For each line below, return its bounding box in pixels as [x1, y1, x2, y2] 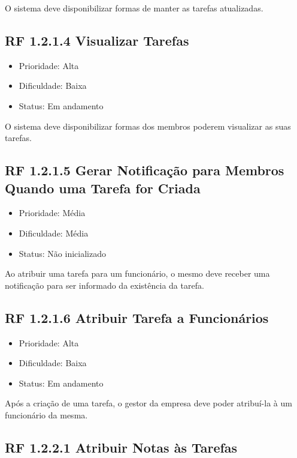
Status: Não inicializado [19, 247, 106, 259]
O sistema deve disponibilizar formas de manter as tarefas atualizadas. [5, 2, 263, 14]
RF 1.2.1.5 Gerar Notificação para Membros [5, 161, 284, 179]
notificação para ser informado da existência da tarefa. [5, 279, 204, 291]
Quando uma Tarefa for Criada [5, 178, 201, 197]
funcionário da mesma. [5, 408, 88, 421]
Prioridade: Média [19, 206, 86, 219]
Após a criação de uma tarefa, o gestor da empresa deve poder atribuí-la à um [5, 397, 292, 409]
